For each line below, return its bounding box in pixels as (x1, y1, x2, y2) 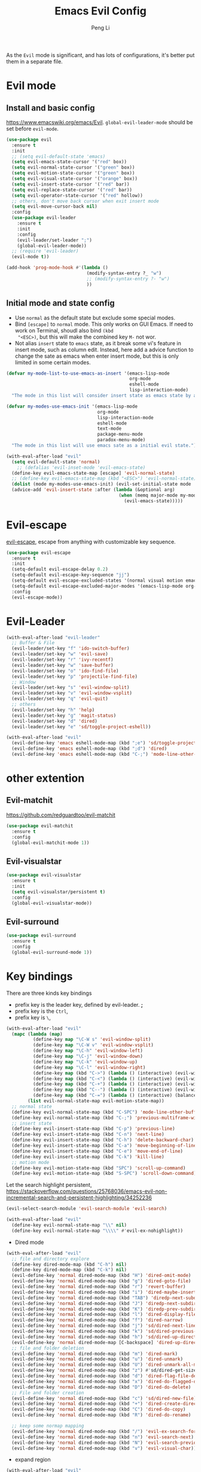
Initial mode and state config (6, 298, 115, 309)
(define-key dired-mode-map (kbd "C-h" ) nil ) (11, 1261, 127, 1267)
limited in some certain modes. (14, 358, 91, 366)
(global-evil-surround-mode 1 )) (11, 949, 93, 955)
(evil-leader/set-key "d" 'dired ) (11, 718, 98, 724)
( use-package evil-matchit (6, 822, 74, 829)
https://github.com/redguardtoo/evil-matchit (6, 811, 115, 818)
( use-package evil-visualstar (6, 872, 82, 878)
